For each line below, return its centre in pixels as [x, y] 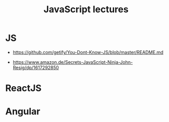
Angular [23, 112]
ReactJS [24, 88]
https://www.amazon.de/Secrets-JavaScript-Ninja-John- [73, 62]
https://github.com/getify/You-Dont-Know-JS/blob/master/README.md [88, 52]
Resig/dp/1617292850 [36, 67]
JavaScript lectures [86, 9]
